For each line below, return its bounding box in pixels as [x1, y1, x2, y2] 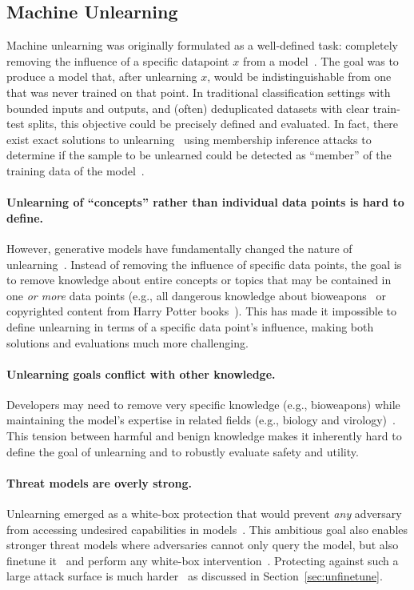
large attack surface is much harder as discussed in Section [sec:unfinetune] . [6, 568, 383, 584]
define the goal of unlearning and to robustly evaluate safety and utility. [6, 443, 359, 460]
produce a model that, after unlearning [6, 68, 197, 85]
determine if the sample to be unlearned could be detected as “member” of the [6, 146, 392, 163]
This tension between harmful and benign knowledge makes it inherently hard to [6, 427, 402, 444]
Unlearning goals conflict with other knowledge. [6, 365, 276, 382]
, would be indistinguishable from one [207, 68, 392, 85]
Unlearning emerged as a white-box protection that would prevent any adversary [6, 505, 402, 522]
